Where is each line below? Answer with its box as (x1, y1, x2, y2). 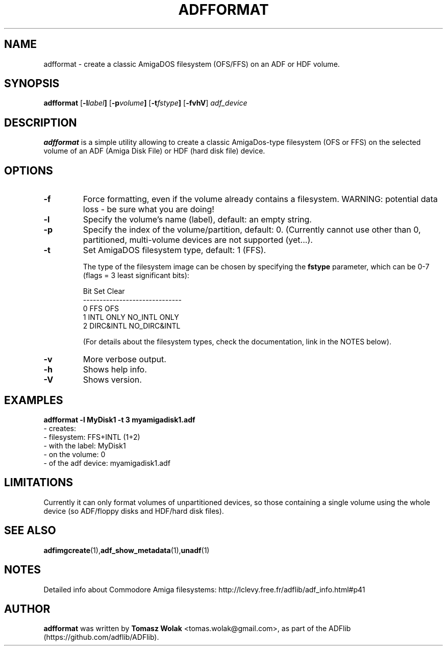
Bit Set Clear (83, 287, 125, 296)
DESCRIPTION (4, 116, 77, 129)
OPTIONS (4, 164, 53, 177)
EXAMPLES (4, 393, 63, 407)
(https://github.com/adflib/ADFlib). (43, 633, 159, 642)
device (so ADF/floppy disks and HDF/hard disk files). (43, 506, 224, 515)
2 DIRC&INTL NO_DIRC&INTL (83, 321, 181, 331)
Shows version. (83, 374, 142, 385)
